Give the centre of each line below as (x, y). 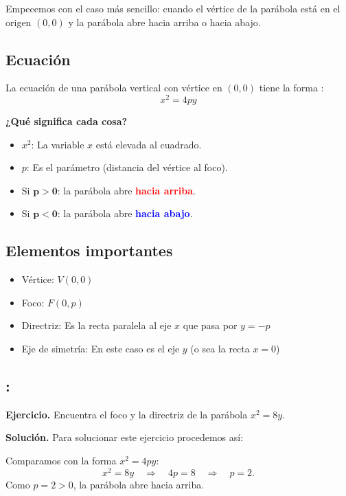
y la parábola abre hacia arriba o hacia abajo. (164, 22)
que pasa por (210, 325)
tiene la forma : (291, 88)
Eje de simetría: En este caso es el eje (101, 349)
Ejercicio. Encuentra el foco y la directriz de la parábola (127, 414)
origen (19, 22)
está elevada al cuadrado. (149, 144)
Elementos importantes (89, 250)
